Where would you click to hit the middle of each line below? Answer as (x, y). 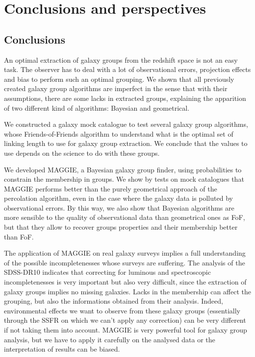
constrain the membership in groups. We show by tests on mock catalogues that (124, 179)
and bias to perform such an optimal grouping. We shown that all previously (119, 79)
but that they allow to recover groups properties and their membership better (121, 227)
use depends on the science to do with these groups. (82, 153)
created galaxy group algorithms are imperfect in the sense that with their (116, 88)
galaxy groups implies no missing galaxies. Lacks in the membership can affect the (127, 291)
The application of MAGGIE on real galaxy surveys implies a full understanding (125, 253)
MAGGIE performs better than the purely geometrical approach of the (111, 188)
